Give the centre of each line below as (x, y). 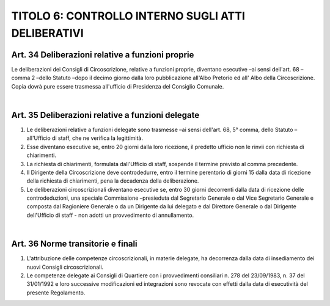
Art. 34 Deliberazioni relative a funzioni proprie (103, 55)
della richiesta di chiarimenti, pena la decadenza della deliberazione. (113, 181)
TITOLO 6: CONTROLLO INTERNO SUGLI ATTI (128, 16)
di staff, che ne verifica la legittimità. (98, 138)
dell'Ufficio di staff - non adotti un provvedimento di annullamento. (110, 215)
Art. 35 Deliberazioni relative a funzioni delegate (105, 115)
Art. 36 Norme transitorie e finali (74, 244)
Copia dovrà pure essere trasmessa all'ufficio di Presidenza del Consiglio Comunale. (118, 86)
